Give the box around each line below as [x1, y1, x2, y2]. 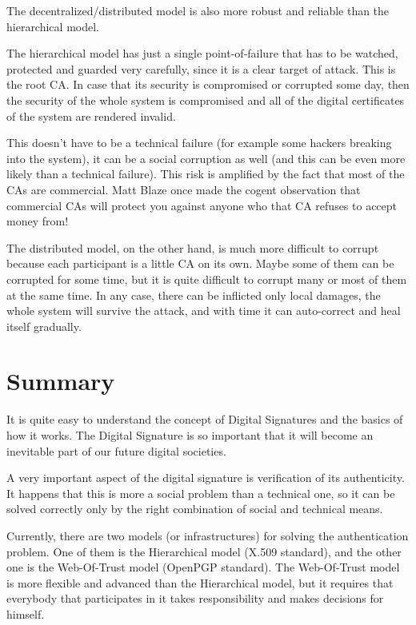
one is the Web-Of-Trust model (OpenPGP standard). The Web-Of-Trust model [6, 559, 400, 575]
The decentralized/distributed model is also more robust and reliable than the [6, 2, 390, 18]
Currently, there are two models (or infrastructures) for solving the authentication [6, 527, 409, 543]
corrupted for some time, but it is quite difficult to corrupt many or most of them [6, 270, 407, 287]
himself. [6, 605, 45, 622]
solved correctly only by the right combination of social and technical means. [6, 500, 383, 517]
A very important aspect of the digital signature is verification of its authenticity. [6, 469, 405, 486]
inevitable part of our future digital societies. [6, 442, 226, 459]
